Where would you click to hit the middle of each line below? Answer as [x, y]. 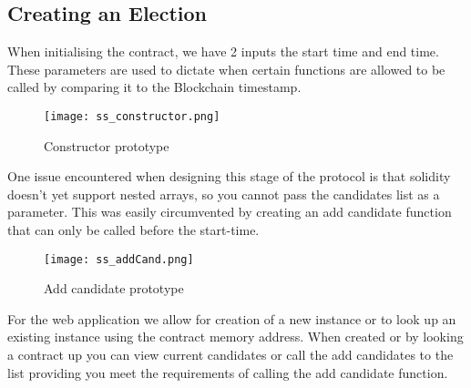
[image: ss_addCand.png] [119, 259]
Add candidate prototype [114, 288]
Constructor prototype [107, 145]
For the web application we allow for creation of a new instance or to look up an [232, 318]
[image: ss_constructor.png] [132, 116]
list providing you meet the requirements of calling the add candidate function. [228, 372]
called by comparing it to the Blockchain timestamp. [154, 87]
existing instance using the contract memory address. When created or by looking [235, 337]
